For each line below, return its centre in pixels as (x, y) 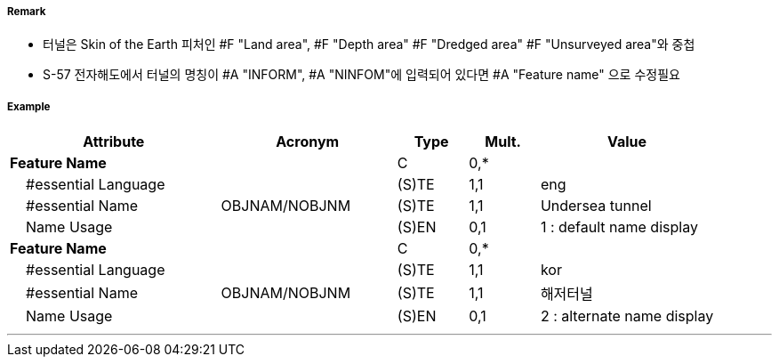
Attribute (114, 142)
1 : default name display (619, 227)
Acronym (308, 142)
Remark (27, 12)
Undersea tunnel (596, 206)
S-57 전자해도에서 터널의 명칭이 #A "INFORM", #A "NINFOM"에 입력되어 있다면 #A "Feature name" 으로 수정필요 (361, 75)
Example (29, 106)
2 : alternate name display (627, 316)
